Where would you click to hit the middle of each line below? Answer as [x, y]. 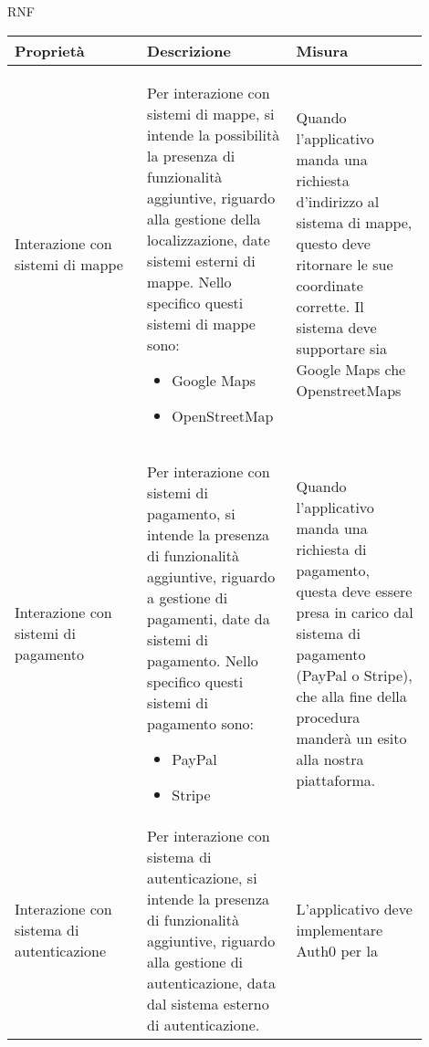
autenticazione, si [202, 877]
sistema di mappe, [354, 223]
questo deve [333, 244]
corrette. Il [330, 307]
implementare [340, 930]
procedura [328, 717]
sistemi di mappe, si [211, 113]
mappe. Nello [189, 281]
